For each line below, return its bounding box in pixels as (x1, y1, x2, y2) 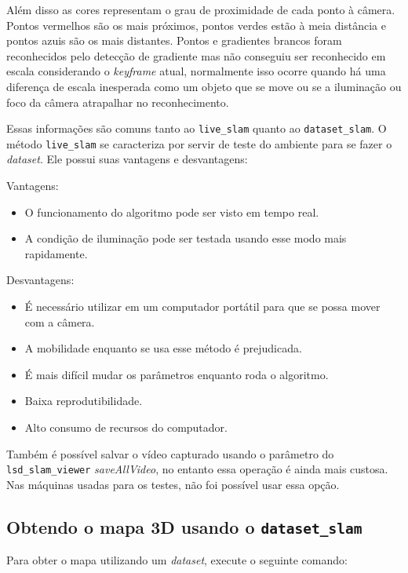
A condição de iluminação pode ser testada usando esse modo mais (24, 230, 347, 246)
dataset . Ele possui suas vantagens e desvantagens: (6, 151, 248, 167)
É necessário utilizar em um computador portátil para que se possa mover (24, 298, 381, 315)
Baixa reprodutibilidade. (24, 392, 143, 409)
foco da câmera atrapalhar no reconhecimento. (6, 93, 229, 110)
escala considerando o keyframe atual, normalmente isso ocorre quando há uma (6, 63, 386, 79)
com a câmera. (24, 313, 95, 330)
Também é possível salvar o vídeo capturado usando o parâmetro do (6, 445, 334, 462)
